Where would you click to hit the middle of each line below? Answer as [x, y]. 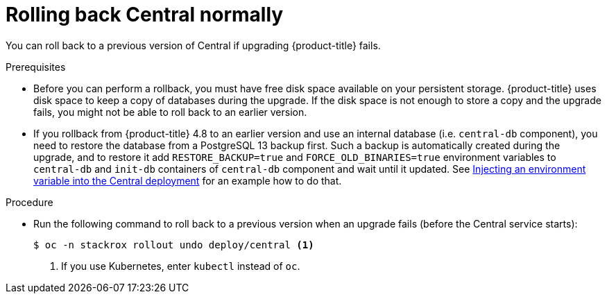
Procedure [29, 202]
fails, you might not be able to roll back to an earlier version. [170, 112]
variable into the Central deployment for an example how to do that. [188, 180]
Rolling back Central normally [145, 15]
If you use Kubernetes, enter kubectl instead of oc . [181, 266]
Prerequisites [36, 67]
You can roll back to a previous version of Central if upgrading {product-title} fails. [193, 45]
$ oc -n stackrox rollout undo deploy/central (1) [174, 245]
